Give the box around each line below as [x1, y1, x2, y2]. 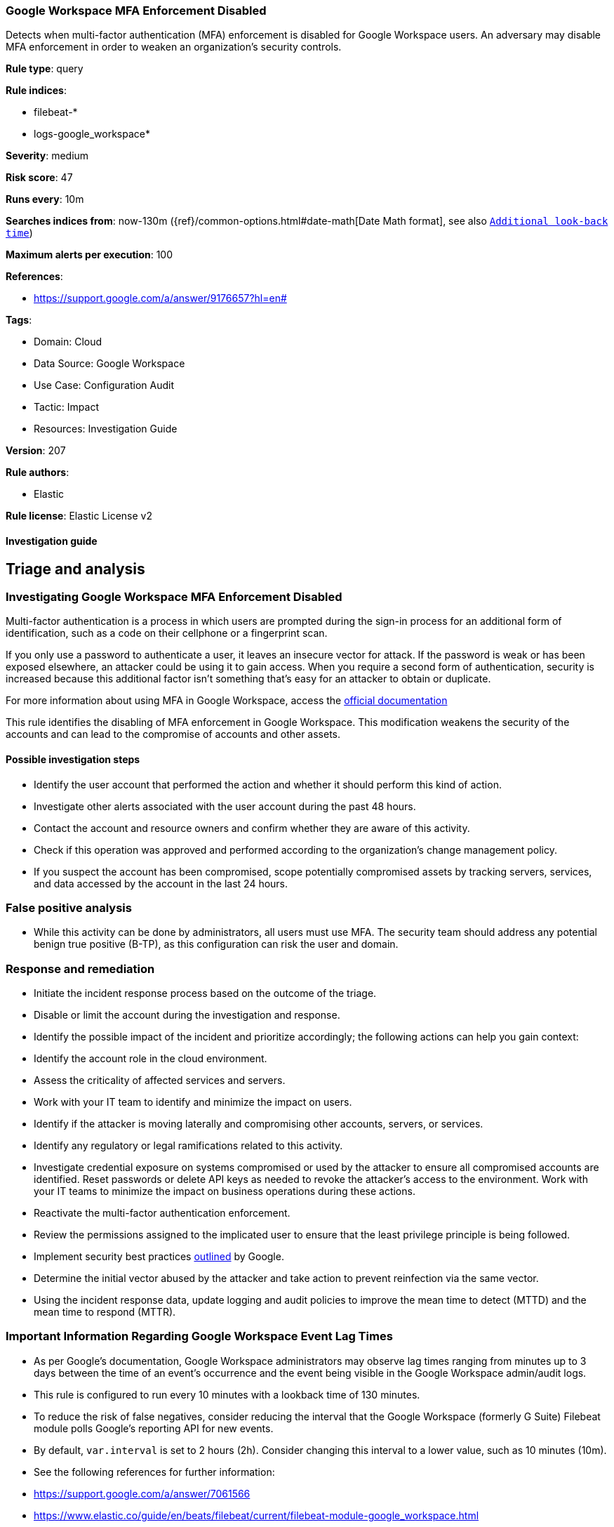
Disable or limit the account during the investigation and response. [34, 1009, 340, 1022]
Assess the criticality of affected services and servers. [34, 1074, 286, 1087]
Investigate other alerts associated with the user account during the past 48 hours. [34, 800, 416, 812]
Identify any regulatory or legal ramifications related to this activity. [34, 1139, 343, 1152]
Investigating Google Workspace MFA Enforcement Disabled [6, 590, 342, 604]
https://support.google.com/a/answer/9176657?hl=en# [34, 292, 287, 305]
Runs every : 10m [6, 193, 84, 206]
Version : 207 [6, 444, 66, 457]
